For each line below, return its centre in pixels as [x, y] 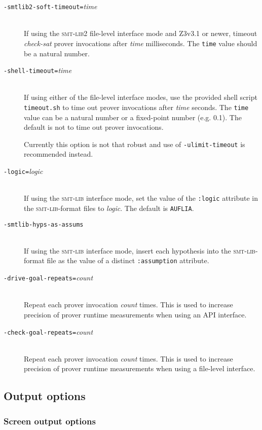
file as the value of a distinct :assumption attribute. [128, 260]
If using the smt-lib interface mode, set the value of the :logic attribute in [141, 198]
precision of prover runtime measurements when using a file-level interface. [140, 368]
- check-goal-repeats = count [48, 331]
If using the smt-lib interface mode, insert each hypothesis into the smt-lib [140, 250]
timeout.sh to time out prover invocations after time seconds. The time [136, 107]
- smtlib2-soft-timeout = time [50, 6]
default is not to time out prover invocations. [94, 127]
